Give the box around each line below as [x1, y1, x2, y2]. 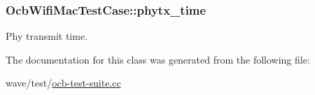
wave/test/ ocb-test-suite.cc [6, 75, 121, 90]
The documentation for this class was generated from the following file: [6, 52, 310, 66]
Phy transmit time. [6, 29, 87, 43]
